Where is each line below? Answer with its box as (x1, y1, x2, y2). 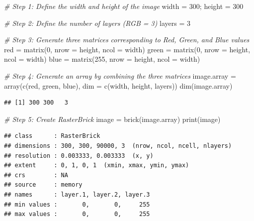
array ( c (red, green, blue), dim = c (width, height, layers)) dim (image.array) (4, 80, 233, 91)
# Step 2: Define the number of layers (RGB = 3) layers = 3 (4, 17, 191, 28)
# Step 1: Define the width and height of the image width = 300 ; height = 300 (4, 1, 244, 11)
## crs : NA (4, 171, 68, 179)
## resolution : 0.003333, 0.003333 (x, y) (4, 152, 154, 159)
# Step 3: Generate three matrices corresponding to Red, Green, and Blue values (4, 34, 250, 45)
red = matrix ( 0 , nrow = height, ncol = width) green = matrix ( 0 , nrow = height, (4, 44, 251, 54)
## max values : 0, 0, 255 (4, 211, 150, 218)
